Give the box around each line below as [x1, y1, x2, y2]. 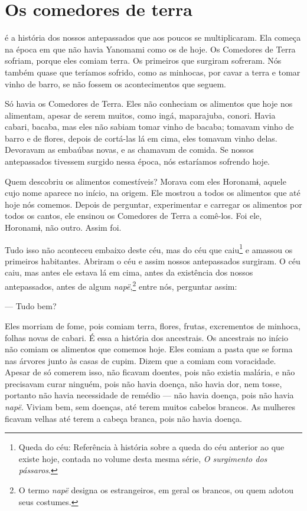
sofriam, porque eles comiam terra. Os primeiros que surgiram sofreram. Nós [5, 54, 282, 67]
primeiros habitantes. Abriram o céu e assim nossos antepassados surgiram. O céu [5, 254, 301, 267]
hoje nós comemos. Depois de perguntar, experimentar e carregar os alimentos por [5, 198, 302, 210]
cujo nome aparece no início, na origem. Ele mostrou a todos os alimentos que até [5, 186, 301, 199]
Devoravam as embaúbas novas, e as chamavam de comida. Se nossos [5, 143, 254, 156]
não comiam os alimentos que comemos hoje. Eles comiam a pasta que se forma [5, 343, 293, 355]
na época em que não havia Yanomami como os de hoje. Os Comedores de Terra [5, 42, 296, 55]
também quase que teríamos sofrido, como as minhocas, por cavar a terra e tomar [5, 65, 301, 78]
